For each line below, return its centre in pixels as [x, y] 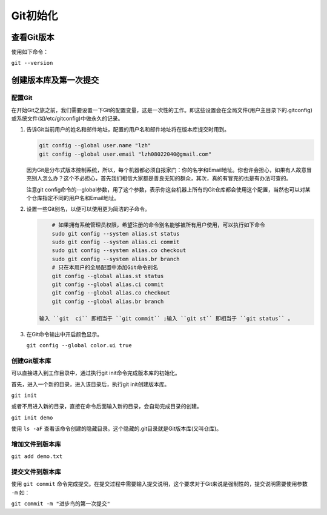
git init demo [32, 417]
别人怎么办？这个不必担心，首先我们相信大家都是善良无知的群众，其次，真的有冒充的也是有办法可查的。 [161, 178]
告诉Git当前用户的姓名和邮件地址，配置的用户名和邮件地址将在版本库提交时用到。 [128, 130]
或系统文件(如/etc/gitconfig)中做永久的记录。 [67, 118]
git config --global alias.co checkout [111, 293]
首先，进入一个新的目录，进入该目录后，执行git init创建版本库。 [91, 384]
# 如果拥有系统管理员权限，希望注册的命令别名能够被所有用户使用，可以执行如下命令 [159, 225]
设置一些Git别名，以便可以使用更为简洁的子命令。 [88, 209]
